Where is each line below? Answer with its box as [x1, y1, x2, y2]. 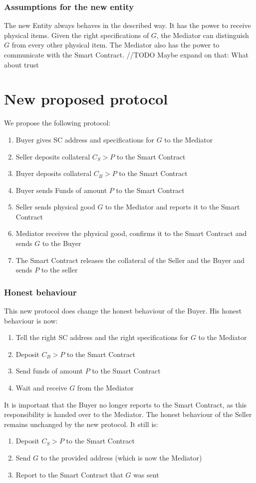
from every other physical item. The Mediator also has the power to [11, 39, 220, 50]
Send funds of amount [15, 365, 83, 376]
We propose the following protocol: [4, 117, 111, 128]
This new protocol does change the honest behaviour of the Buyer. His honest [4, 305, 242, 316]
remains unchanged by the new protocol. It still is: [4, 418, 158, 429]
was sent [133, 469, 159, 479]
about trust [4, 59, 39, 69]
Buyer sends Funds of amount [15, 184, 107, 195]
